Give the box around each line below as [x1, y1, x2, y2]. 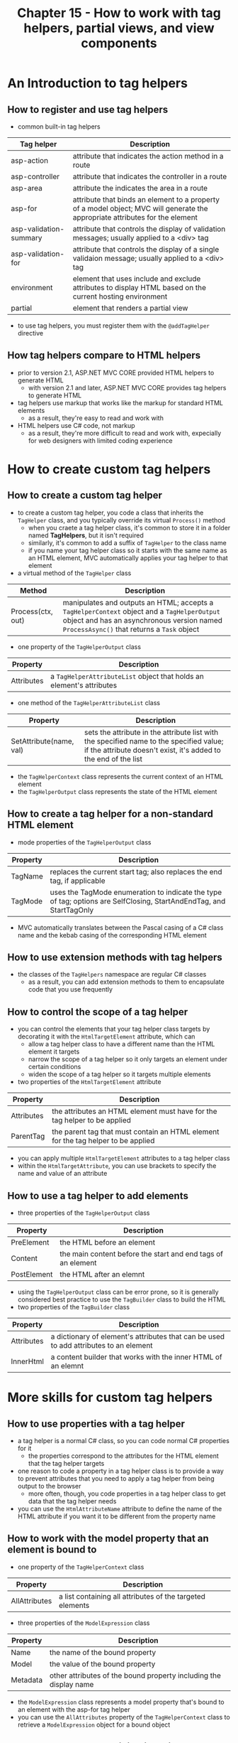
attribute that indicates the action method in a [72, 151, 225, 161]
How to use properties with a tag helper [7, 1417, 186, 1430]
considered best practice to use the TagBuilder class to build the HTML [17, 1295, 226, 1304]
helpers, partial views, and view [23, 20, 215, 36]
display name [49, 1679, 94, 1689]
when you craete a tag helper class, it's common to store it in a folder [28, 523, 231, 532]
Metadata [11, 1675, 43, 1685]
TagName [11, 871, 44, 881]
